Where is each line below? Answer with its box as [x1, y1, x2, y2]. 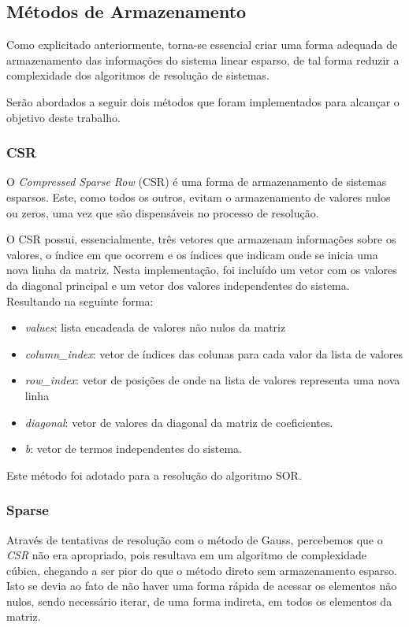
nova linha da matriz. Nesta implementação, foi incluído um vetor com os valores [6, 262, 397, 278]
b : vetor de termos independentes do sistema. [24, 440, 242, 457]
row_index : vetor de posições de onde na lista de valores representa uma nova [24, 372, 400, 388]
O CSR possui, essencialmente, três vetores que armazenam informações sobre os [6, 231, 396, 247]
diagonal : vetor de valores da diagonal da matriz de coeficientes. [24, 414, 333, 430]
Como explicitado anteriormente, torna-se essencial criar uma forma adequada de [6, 36, 398, 53]
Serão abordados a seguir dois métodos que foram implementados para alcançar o [6, 93, 400, 109]
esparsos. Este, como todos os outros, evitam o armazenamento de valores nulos [6, 188, 391, 205]
